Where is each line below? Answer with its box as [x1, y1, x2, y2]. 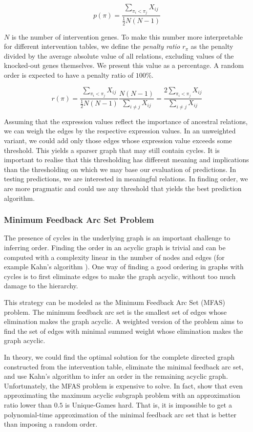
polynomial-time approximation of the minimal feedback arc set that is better [4, 409, 236, 419]
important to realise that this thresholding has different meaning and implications [4, 154, 249, 165]
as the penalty [190, 41, 233, 51]
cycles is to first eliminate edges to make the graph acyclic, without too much [4, 271, 236, 281]
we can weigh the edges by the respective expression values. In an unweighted [4, 126, 236, 136]
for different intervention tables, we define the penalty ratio [4, 41, 180, 51]
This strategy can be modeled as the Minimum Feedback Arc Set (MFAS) [4, 297, 225, 307]
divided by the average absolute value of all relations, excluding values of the [4, 50, 234, 61]
